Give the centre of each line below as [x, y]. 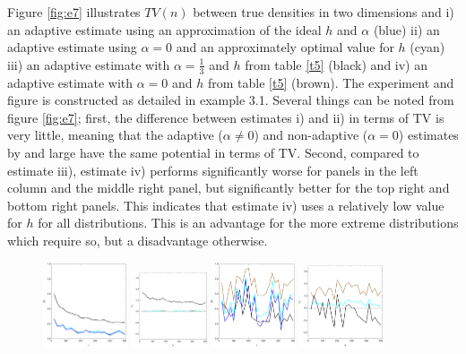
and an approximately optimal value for [285, 47]
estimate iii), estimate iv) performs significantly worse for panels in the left [213, 170]
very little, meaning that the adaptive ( [115, 135]
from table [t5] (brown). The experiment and [331, 82]
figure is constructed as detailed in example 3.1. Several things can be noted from [231, 100]
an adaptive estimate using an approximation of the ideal [164, 29]
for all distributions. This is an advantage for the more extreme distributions [248, 223]
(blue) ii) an [406, 29]
